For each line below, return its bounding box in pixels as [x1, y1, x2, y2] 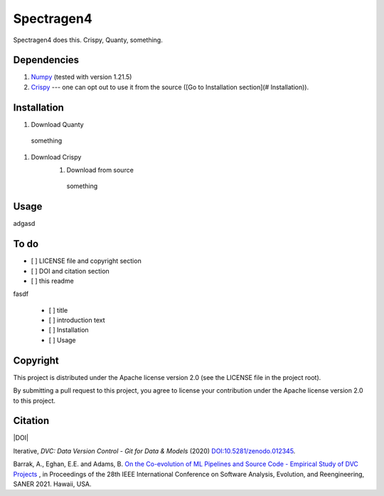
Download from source [66, 165, 134, 174]
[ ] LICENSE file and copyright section [31, 257, 142, 265]
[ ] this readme [31, 277, 74, 285]
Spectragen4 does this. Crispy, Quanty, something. [13, 36, 163, 44]
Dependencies [13, 54, 80, 66]
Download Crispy [31, 153, 82, 161]
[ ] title [48, 306, 68, 314]
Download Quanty [31, 120, 85, 128]
